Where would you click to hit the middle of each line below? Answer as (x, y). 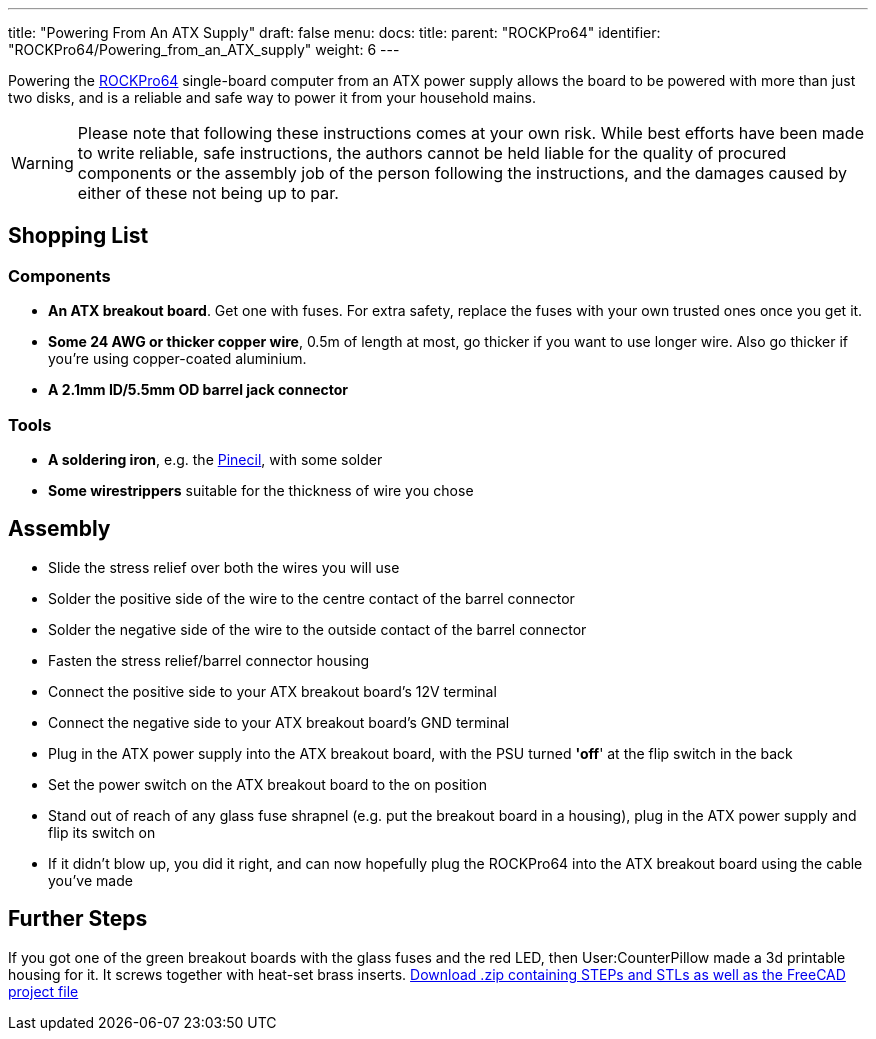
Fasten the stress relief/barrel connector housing (209, 660)
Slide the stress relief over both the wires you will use (224, 567)
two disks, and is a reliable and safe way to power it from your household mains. (272, 97)
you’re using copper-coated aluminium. (177, 359)
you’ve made (90, 880)
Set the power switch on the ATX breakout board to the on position (267, 784)
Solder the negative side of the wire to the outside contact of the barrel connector (317, 629)
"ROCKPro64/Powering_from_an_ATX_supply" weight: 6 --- (204, 49)
